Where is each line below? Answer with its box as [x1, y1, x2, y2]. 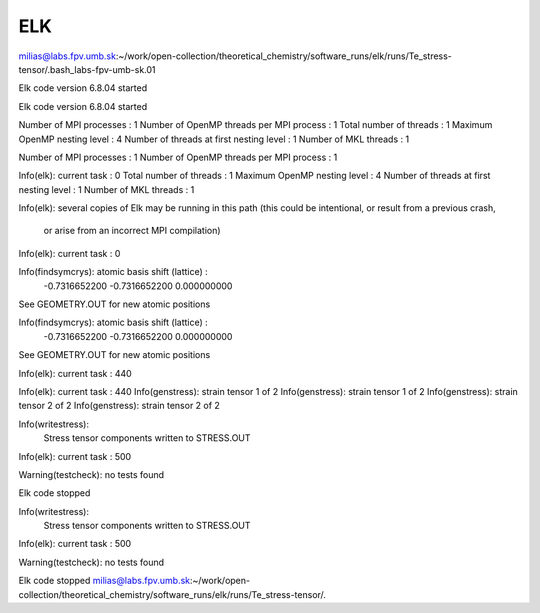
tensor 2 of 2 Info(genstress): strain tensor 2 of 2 [18, 400, 220, 412]
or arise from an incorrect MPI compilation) [43, 225, 221, 237]
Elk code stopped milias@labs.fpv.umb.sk [18, 575, 190, 587]
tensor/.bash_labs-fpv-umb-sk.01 [18, 63, 156, 75]
